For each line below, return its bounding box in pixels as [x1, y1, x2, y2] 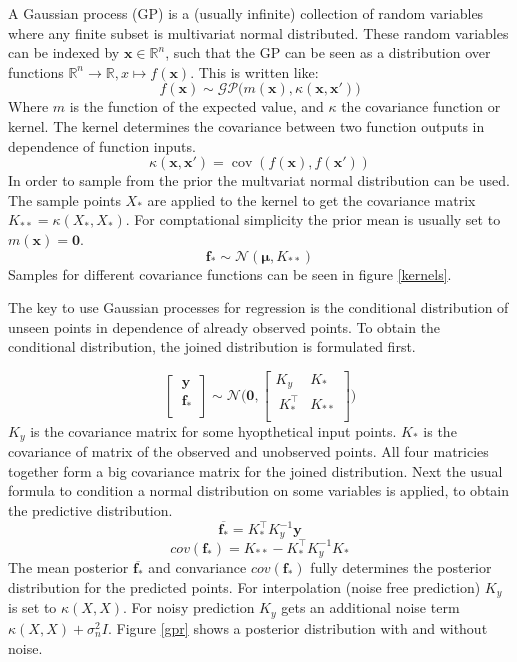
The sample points [8, 189, 121, 210]
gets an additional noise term [281, 597, 460, 618]
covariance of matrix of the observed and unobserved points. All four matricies [8, 441, 489, 462]
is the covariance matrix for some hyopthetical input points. [30, 420, 397, 441]
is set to [8, 597, 57, 618]
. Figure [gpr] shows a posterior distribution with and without [107, 617, 488, 638]
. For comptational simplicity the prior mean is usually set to [125, 209, 501, 230]
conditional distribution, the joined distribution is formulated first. [8, 336, 416, 357]
